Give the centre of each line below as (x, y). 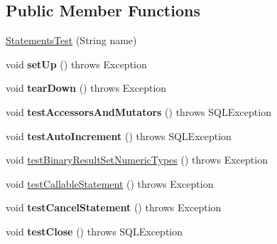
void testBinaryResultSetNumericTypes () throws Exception (137, 160)
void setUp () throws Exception (76, 64)
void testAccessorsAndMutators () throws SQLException (138, 111)
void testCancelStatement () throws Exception (114, 207)
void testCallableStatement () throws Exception (110, 183)
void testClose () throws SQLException (94, 231)
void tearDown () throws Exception (86, 88)
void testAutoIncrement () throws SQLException (119, 136)
